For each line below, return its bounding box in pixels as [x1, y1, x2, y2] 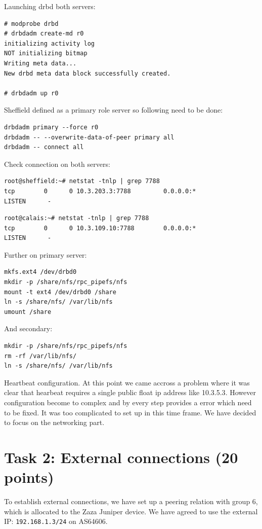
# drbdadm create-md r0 [4, 30, 84, 38]
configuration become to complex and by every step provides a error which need [4, 397, 252, 407]
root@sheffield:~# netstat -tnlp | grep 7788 [4, 178, 160, 185]
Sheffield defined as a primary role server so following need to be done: [4, 104, 223, 115]
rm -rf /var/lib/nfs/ [4, 352, 77, 360]
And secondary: [4, 323, 53, 334]
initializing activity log [4, 40, 95, 47]
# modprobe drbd [4, 20, 59, 27]
